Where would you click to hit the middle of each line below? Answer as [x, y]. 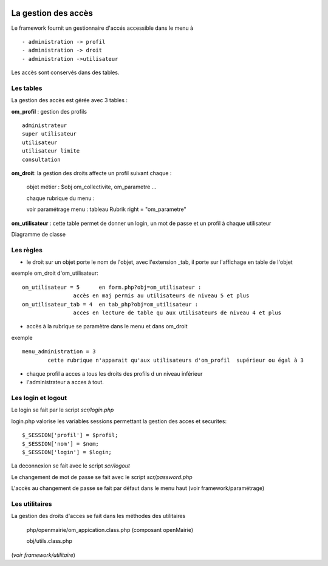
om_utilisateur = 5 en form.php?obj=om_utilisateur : [112, 287]
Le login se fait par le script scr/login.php [63, 410]
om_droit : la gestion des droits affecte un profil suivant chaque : [91, 173]
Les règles [27, 250]
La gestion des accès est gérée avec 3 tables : [69, 100]
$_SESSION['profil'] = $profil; [70, 435]
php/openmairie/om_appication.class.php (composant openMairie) [110, 530]
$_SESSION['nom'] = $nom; [61, 443]
